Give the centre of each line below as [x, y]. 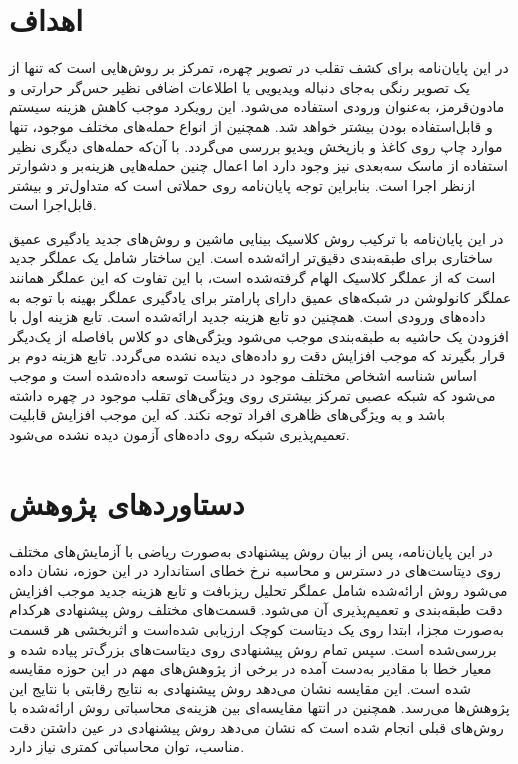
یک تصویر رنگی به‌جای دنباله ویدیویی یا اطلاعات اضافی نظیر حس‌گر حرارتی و [240, 86]
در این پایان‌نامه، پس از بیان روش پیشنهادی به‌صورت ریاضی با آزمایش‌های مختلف [251, 550]
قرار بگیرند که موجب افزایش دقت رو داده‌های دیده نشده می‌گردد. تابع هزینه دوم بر [257, 355]
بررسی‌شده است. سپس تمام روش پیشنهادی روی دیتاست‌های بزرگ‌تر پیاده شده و [253, 648]
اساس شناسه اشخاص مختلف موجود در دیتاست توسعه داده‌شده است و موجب [243, 375]
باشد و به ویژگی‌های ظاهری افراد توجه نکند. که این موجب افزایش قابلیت [227, 414]
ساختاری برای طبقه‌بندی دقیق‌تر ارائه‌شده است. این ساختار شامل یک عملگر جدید [251, 257]
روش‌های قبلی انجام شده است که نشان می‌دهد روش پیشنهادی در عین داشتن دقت [256, 726]
